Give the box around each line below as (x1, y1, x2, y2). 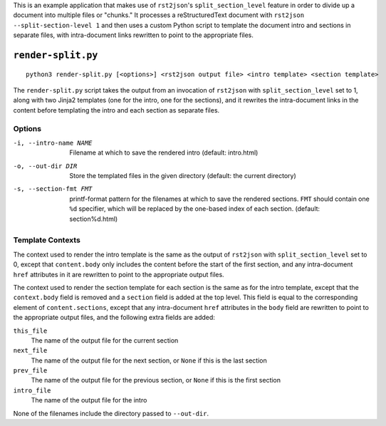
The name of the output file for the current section (31, 336, 179, 345)
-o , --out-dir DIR (13, 162, 78, 170)
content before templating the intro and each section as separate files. (13, 105, 220, 114)
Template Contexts (13, 235, 81, 245)
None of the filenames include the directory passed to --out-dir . (13, 409, 209, 417)
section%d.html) (69, 214, 118, 223)
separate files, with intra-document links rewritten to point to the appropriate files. (13, 31, 254, 39)
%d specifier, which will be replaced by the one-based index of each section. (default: (69, 204, 320, 213)
